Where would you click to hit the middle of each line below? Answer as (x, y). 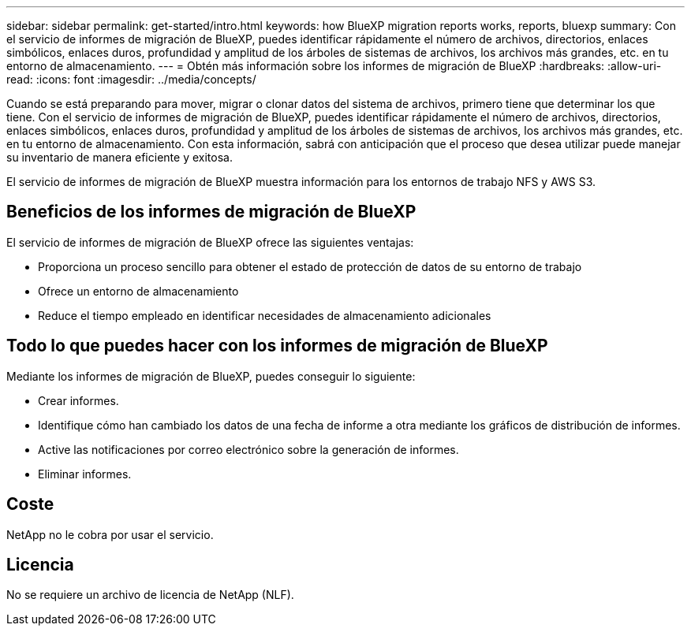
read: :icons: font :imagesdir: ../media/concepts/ (131, 79)
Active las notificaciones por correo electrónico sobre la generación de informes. (248, 449)
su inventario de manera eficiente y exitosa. (120, 157)
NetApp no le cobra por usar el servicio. (110, 534)
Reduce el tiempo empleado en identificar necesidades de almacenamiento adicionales (265, 315)
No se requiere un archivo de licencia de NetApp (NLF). (150, 595)
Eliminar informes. (85, 474)
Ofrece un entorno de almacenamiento (138, 291)
